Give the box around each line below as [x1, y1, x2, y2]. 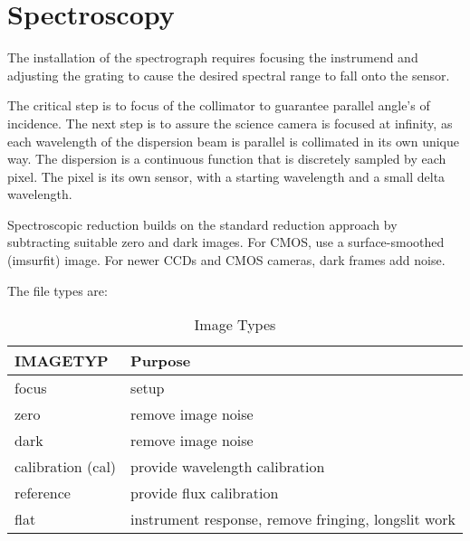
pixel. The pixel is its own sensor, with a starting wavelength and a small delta [7, 166, 446, 185]
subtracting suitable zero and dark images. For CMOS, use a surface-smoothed [7, 233, 445, 252]
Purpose [130, 350, 191, 372]
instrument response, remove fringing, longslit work [130, 508, 456, 530]
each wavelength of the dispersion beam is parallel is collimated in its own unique [7, 131, 459, 150]
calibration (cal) [14, 456, 117, 478]
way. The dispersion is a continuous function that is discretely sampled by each [7, 149, 446, 168]
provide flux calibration [130, 482, 279, 504]
